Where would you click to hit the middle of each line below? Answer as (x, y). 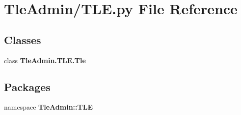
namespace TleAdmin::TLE (48, 107)
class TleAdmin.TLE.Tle (45, 60)
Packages (27, 86)
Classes (23, 39)
